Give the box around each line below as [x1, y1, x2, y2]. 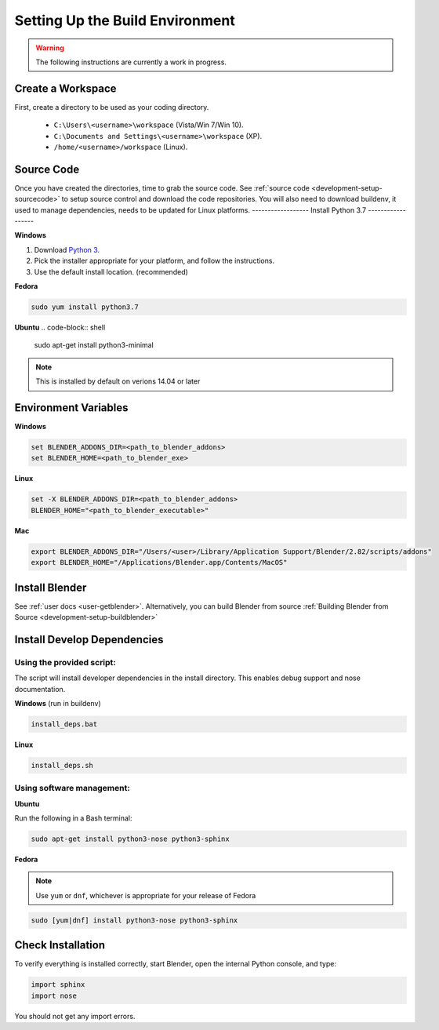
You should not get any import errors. [14, 1011, 136, 1021]
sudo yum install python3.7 [31, 303, 139, 311]
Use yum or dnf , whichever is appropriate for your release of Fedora [35, 890, 256, 900]
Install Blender [14, 581, 87, 594]
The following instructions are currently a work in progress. [35, 57, 227, 67]
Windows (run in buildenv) [14, 699, 101, 708]
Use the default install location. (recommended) [34, 267, 188, 276]
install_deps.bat [31, 720, 98, 729]
